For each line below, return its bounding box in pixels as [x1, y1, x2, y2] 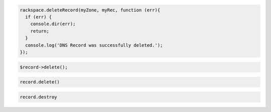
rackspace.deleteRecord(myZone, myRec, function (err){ [20, 7, 161, 13]
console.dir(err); [30, 21, 76, 27]
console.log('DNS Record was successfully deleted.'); [25, 42, 163, 48]
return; [30, 28, 50, 34]
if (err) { [25, 14, 52, 20]
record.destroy [20, 94, 57, 100]
